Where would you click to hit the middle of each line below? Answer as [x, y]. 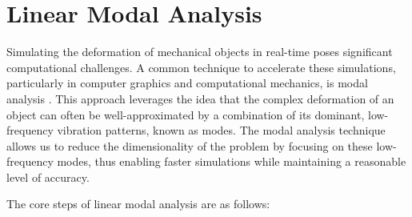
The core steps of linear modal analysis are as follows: [138, 204]
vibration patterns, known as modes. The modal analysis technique [221, 130]
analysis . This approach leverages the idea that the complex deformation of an [200, 98]
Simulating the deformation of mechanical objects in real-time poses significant [200, 52]
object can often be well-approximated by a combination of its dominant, [186, 114]
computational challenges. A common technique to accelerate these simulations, [201, 67]
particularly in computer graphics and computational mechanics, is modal [187, 83]
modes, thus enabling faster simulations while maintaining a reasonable [232, 161]
